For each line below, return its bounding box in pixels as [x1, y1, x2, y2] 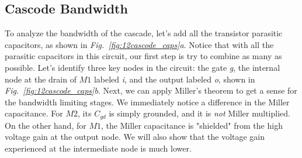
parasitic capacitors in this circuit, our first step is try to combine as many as [5, 50, 282, 62]
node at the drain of [5, 73, 77, 85]
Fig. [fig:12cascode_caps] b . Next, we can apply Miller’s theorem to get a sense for [5, 84, 297, 97]
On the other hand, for [5, 119, 86, 131]
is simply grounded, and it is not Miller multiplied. [109, 107, 290, 119]
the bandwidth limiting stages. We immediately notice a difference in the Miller [5, 95, 290, 108]
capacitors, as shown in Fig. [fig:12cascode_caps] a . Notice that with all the [5, 38, 274, 50]
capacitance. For [5, 107, 63, 119]
